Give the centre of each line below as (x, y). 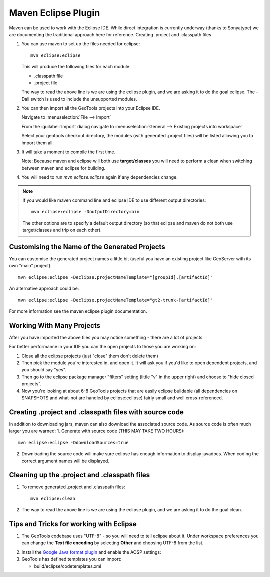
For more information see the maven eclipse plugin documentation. (78, 311)
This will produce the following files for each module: (76, 67)
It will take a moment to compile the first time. (69, 152)
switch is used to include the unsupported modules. (84, 99)
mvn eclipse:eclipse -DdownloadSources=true (74, 443)
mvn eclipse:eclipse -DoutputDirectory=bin (86, 212)
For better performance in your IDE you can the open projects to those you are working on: (103, 347)
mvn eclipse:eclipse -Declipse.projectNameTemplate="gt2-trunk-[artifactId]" (116, 300)
